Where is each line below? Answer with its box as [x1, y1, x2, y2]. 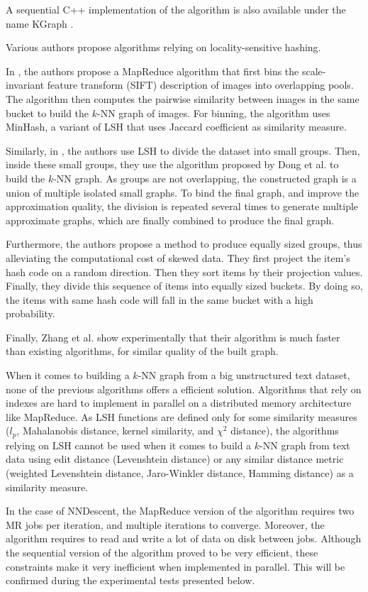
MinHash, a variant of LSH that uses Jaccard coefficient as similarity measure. [6, 119, 347, 134]
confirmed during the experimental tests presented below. [6, 573, 255, 588]
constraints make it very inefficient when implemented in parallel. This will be [6, 559, 345, 574]
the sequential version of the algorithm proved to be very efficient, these [6, 545, 318, 560]
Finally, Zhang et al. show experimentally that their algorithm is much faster [6, 329, 340, 344]
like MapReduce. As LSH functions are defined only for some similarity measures [6, 409, 357, 424]
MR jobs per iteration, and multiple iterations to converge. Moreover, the [6, 517, 325, 532]
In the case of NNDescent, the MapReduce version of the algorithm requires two [6, 503, 355, 518]
